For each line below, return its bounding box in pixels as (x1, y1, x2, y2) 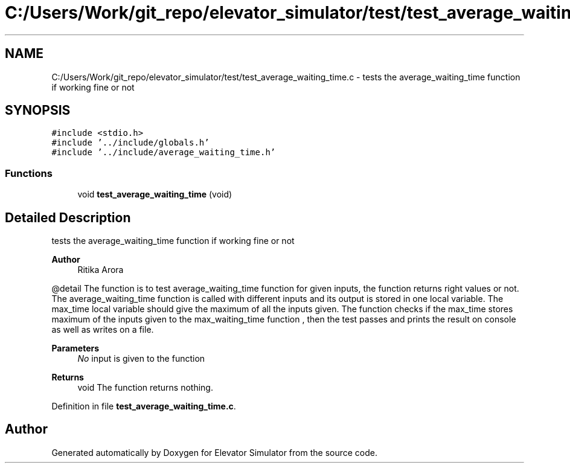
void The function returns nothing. (77, 382, 213, 393)
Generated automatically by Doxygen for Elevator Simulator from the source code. (51, 447, 378, 458)
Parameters (51, 343, 100, 354)
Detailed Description (5, 210, 131, 225)
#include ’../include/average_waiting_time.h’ (51, 147, 276, 158)
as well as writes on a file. (51, 324, 154, 335)
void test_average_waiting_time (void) (77, 189, 232, 200)
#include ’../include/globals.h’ (51, 138, 210, 148)
